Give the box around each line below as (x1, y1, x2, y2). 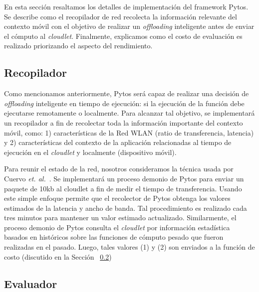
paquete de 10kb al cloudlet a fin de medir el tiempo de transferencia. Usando (4, 183, 242, 193)
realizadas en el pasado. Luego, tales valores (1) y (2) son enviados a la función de (4, 242, 255, 252)
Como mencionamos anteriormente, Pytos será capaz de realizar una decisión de (4, 88, 249, 99)
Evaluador (4, 276, 57, 291)
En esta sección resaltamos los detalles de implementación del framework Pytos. (4, 1, 249, 11)
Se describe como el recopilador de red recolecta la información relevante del (4, 11, 237, 21)
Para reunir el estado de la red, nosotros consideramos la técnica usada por (4, 163, 234, 174)
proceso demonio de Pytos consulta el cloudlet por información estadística (4, 222, 230, 232)
